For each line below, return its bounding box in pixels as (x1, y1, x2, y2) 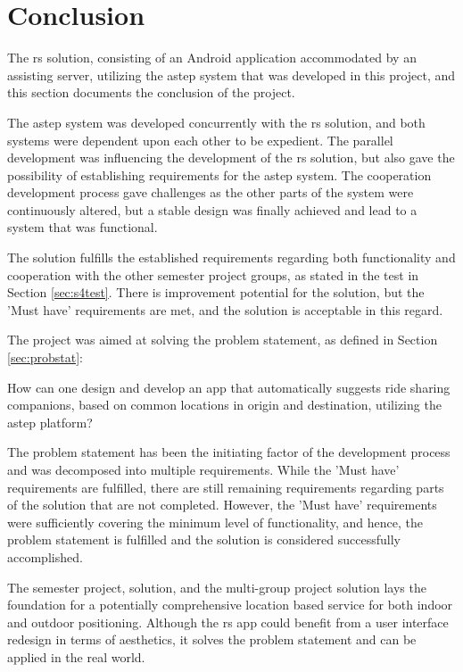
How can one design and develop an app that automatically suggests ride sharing (7, 377, 451, 396)
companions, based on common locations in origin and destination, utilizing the (7, 395, 442, 414)
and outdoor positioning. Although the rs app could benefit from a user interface (7, 612, 449, 631)
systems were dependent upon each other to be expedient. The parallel (7, 130, 393, 149)
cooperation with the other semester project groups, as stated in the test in (7, 265, 419, 284)
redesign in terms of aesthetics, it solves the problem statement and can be (7, 630, 417, 649)
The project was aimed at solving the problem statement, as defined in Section (7, 330, 438, 349)
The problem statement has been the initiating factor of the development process (7, 443, 451, 461)
